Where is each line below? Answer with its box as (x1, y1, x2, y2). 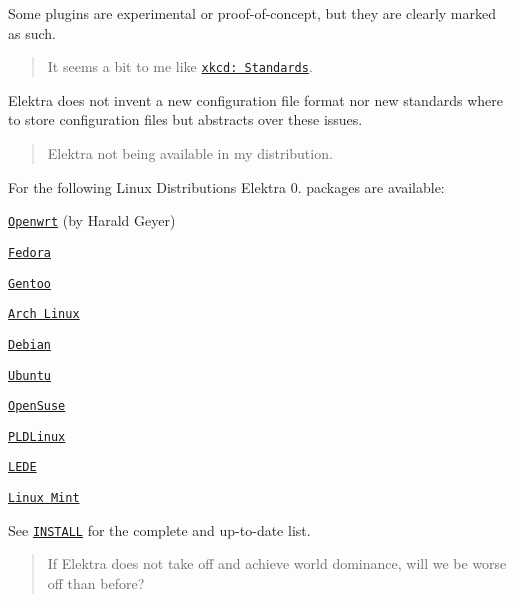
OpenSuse (8, 399, 66, 414)
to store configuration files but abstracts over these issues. (8, 109, 363, 130)
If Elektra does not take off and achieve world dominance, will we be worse (47, 553, 507, 574)
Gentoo (8, 276, 51, 291)
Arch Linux (8, 307, 80, 322)
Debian (8, 337, 51, 352)
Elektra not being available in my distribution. (47, 143, 333, 164)
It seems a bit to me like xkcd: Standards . (47, 56, 313, 77)
